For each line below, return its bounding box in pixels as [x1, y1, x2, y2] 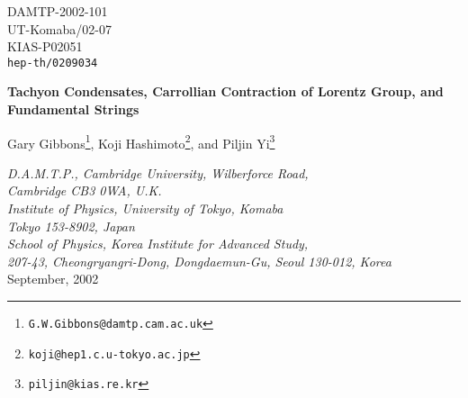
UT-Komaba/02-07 [7, 19, 112, 38]
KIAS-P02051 [7, 37, 83, 56]
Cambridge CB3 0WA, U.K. [7, 181, 162, 200]
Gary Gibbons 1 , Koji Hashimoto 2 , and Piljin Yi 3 [7, 131, 275, 152]
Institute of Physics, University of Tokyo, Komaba [7, 199, 283, 218]
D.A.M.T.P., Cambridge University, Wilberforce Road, [7, 163, 309, 182]
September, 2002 [7, 269, 99, 288]
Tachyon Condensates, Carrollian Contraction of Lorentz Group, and [7, 82, 444, 101]
